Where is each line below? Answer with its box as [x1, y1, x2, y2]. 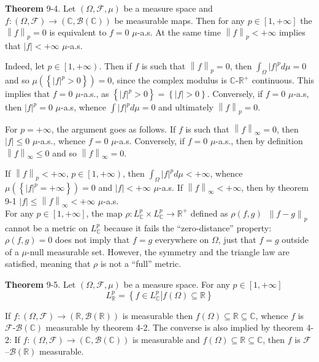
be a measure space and [123, 2, 213, 14]
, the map [86, 206, 123, 219]
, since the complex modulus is [112, 74, 227, 87]
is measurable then [122, 309, 193, 322]
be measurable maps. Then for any [114, 13, 245, 26]
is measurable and [133, 333, 200, 345]
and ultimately [158, 101, 213, 114]
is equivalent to [49, 26, 107, 39]
